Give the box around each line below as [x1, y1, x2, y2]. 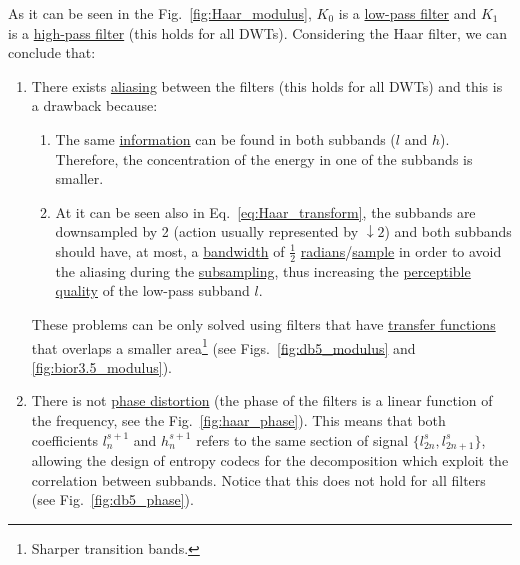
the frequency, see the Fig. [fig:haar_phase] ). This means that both [31, 409, 446, 430]
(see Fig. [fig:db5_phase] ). [31, 489, 194, 510]
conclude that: [8, 42, 96, 63]
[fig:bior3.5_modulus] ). [31, 356, 172, 377]
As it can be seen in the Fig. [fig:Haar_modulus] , [8, 3, 312, 23]
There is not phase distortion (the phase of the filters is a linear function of [31, 390, 493, 411]
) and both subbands [384, 221, 512, 242]
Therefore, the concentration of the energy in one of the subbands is [55, 148, 473, 169]
